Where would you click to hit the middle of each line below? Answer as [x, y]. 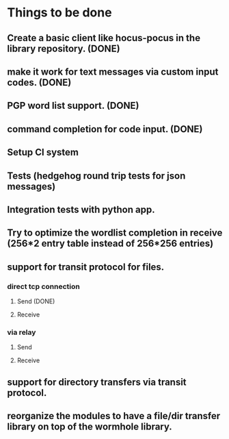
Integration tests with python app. [81, 209]
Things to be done [59, 13]
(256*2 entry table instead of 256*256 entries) [110, 243]
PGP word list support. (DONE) [73, 106]
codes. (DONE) [39, 83]
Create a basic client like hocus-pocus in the [104, 38]
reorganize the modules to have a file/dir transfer [114, 416]
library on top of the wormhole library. [90, 427]
